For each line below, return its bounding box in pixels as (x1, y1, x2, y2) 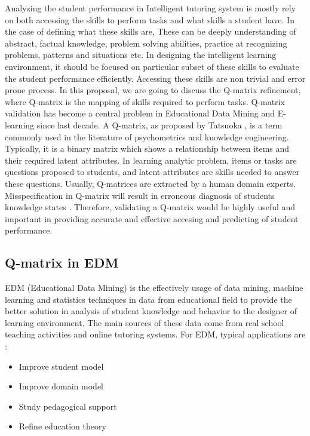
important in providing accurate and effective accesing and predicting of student (5, 212, 299, 225)
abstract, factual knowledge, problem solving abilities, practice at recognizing (5, 36, 287, 49)
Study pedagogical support (19, 400, 117, 412)
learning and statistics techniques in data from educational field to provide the (5, 293, 292, 305)
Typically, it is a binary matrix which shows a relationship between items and (5, 142, 290, 155)
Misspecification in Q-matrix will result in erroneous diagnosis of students (5, 189, 275, 201)
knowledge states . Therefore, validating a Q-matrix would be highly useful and (5, 201, 296, 213)
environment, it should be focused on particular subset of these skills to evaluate (5, 60, 299, 72)
